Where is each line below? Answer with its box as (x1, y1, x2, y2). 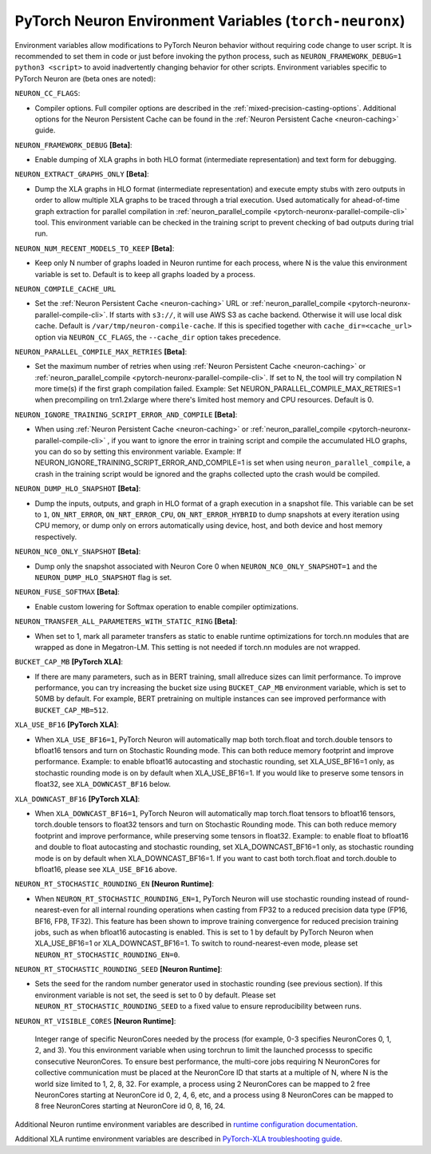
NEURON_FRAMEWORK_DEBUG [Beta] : (14, 140, 132, 149)
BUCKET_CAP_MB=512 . (34, 705, 109, 715)
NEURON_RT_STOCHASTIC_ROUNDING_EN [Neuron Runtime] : (14, 879, 215, 889)
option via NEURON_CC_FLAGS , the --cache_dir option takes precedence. (34, 332, 281, 342)
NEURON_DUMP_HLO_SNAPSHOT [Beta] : (14, 484, 141, 494)
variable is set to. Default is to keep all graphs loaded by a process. (34, 269, 255, 279)
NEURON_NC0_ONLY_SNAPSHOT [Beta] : (14, 547, 141, 557)
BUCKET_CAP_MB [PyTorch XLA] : (14, 657, 124, 667)
